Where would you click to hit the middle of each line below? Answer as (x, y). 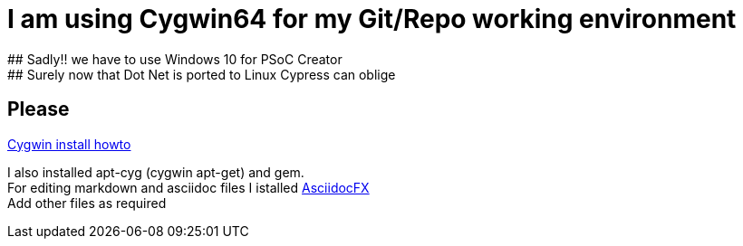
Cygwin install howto (69, 144)
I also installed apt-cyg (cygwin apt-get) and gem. (156, 172)
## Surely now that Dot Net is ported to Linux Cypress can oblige (202, 74)
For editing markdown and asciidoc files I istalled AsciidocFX (188, 187)
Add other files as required (87, 203)
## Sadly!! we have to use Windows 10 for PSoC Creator (175, 59)
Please (39, 109)
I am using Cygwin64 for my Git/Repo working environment (372, 19)
